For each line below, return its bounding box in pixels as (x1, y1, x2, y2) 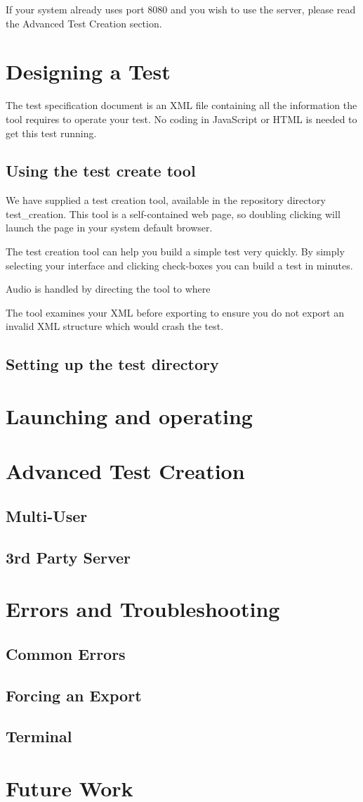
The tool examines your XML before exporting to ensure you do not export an (6, 305, 345, 319)
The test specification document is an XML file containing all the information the (6, 98, 357, 113)
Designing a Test (6, 57, 171, 86)
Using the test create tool (6, 160, 196, 182)
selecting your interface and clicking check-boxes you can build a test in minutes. (6, 257, 353, 272)
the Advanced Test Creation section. (6, 15, 162, 30)
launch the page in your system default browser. (6, 220, 213, 235)
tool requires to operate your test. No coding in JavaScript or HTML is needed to (6, 111, 357, 126)
